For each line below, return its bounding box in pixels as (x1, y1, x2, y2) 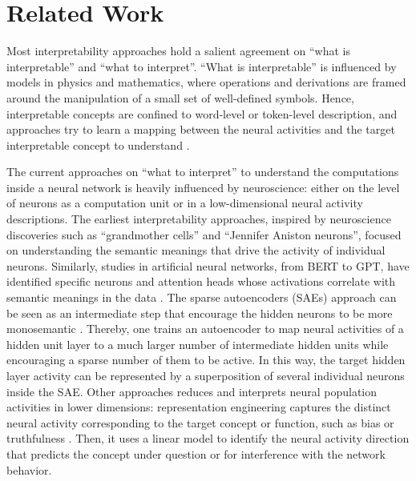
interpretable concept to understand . (6, 136, 190, 153)
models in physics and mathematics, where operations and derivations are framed (6, 74, 406, 90)
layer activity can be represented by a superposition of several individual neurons (6, 367, 405, 383)
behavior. (6, 461, 52, 478)
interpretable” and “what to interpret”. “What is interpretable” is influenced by (6, 58, 397, 74)
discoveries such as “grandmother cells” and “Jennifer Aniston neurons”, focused (6, 226, 402, 243)
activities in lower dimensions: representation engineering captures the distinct (6, 399, 391, 415)
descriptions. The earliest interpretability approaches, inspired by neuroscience (6, 210, 391, 227)
